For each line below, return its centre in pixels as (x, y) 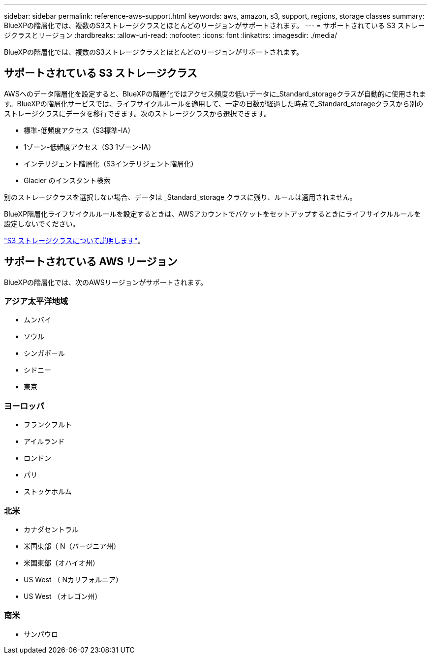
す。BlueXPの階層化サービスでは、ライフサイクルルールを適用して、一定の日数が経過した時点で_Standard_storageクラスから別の (214, 103)
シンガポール (44, 353)
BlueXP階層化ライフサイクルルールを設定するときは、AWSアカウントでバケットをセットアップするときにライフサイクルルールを (213, 214)
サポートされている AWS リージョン (91, 262)
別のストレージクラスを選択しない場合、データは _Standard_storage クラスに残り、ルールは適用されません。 (180, 197)
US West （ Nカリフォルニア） (73, 579)
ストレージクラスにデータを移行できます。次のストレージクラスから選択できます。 (138, 113)
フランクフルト (48, 425)
